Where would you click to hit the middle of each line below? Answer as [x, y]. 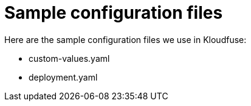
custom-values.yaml [69, 58]
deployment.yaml [63, 77]
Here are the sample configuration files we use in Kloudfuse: [125, 39]
